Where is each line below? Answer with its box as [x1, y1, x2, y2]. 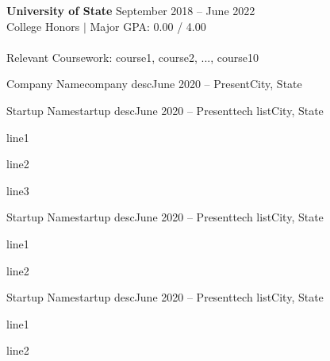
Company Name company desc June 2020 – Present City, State [6, 75, 302, 92]
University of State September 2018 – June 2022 [6, 2, 255, 18]
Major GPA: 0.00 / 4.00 [90, 17, 206, 34]
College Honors [6, 17, 80, 34]
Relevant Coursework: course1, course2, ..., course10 [6, 48, 259, 65]
